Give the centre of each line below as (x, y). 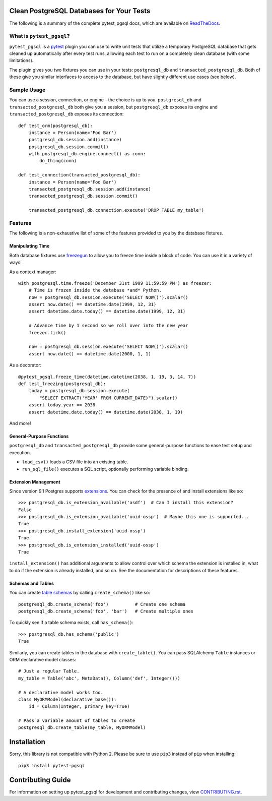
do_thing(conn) (58, 161)
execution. (20, 452)
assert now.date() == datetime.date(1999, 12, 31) (92, 304)
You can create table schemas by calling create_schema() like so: (80, 593)
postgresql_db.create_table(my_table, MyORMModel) (82, 728)
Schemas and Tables (31, 583)
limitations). (21, 60)
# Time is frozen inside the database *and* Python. (95, 290)
